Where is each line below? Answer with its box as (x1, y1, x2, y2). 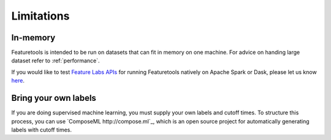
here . (11, 77, 25, 84)
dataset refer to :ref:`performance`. (11, 57, 101, 64)
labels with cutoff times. (11, 126, 72, 133)
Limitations (11, 9, 70, 23)
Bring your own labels (11, 93, 96, 103)
